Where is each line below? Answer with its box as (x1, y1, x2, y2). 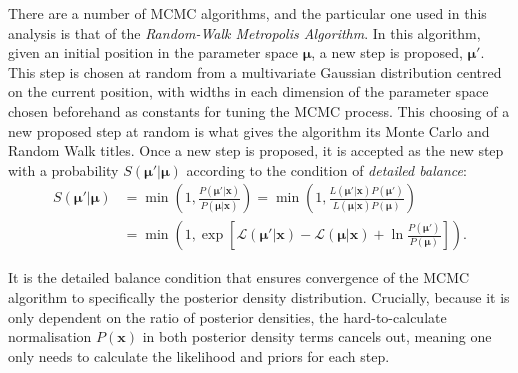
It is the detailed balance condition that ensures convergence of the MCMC (8, 267, 470, 288)
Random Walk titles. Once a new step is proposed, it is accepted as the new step (8, 140, 504, 161)
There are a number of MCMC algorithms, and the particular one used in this (8, 3, 487, 23)
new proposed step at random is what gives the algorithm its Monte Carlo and (8, 120, 490, 141)
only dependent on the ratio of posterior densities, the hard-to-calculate (8, 306, 447, 327)
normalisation (8, 326, 92, 347)
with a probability (8, 159, 119, 180)
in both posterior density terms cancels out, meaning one (142, 326, 492, 347)
